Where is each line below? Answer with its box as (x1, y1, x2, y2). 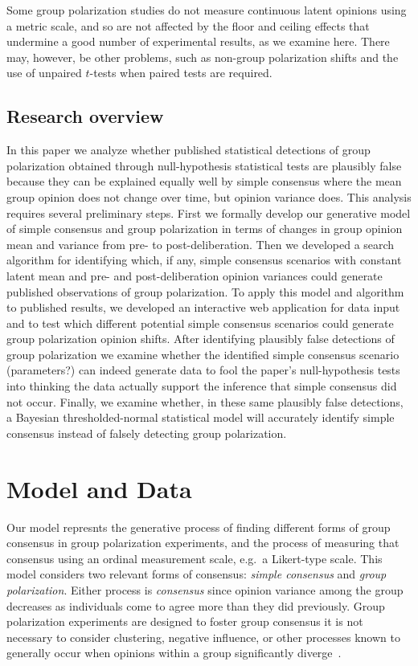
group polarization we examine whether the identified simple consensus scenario (6, 345, 400, 362)
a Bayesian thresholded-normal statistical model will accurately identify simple (6, 409, 395, 426)
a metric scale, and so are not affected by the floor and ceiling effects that (6, 17, 370, 34)
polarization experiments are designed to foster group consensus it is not (6, 613, 363, 630)
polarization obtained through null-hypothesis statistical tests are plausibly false (6, 157, 402, 174)
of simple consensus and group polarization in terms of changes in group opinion (6, 220, 403, 237)
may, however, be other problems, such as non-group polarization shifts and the (6, 48, 399, 65)
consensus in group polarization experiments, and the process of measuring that (6, 534, 400, 551)
